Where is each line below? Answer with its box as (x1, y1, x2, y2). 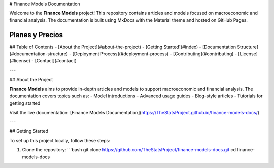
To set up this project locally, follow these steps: (9, 137, 110, 143)
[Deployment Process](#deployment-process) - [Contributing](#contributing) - (72, 51, 237, 57)
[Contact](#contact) (35, 58, 77, 64)
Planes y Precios (9, 30, 63, 39)
